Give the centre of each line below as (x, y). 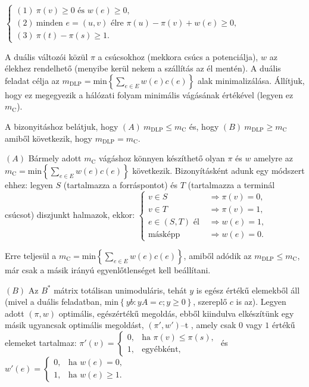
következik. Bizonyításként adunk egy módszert (219, 170)
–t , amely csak (208, 325)
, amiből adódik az (218, 255)
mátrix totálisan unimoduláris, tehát (120, 290)
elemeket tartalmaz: (41, 342)
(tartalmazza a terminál (231, 184)
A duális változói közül (46, 56)
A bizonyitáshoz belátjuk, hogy (62, 126)
